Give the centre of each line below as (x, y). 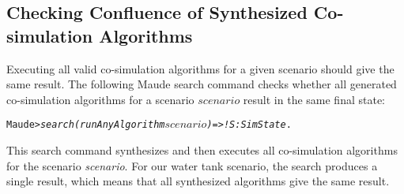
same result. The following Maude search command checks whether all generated (202, 84)
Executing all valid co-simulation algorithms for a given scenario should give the (200, 68)
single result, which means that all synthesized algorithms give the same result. (198, 181)
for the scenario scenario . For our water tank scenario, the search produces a (192, 165)
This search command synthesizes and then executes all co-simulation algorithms (202, 150)
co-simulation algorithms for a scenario (100, 99)
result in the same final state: (314, 99)
